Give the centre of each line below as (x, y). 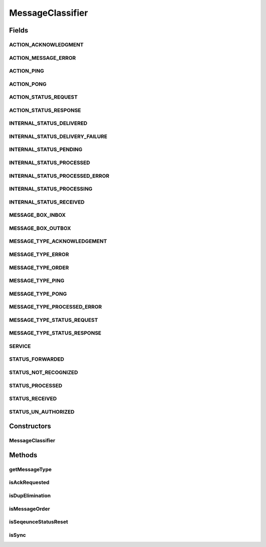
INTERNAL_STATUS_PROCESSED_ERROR (59, 176)
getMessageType (30, 469)
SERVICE (20, 346)
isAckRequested (29, 482)
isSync (17, 535)
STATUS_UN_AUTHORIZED (42, 411)
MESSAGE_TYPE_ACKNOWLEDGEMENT (58, 241)
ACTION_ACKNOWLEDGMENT (46, 44)
